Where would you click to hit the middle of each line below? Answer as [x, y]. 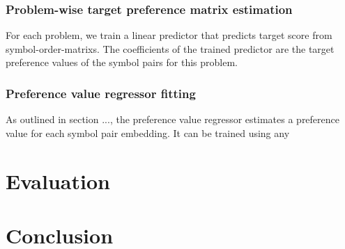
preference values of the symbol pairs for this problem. [122, 62]
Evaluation [58, 180]
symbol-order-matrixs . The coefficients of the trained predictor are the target [170, 48]
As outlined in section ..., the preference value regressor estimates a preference [173, 119]
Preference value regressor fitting [101, 93]
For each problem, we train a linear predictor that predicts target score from [169, 35]
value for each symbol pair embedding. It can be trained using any [148, 132]
